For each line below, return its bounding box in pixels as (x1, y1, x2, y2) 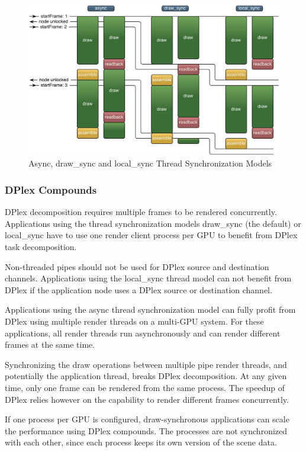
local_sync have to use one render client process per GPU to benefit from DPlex (5, 229, 298, 241)
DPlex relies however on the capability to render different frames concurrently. (5, 393, 289, 405)
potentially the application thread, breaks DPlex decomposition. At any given (5, 370, 287, 382)
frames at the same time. (5, 338, 95, 351)
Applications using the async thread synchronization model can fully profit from (5, 303, 296, 316)
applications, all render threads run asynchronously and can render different (5, 326, 281, 339)
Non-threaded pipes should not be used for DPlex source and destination (5, 260, 269, 273)
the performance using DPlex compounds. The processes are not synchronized (5, 424, 288, 437)
